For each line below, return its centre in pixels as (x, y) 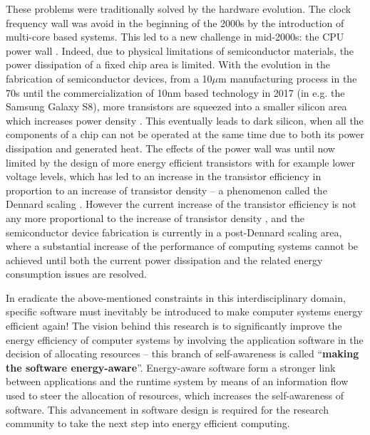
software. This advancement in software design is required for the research (167, 409)
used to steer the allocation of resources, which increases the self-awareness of (175, 395)
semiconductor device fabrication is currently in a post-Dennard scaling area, (174, 232)
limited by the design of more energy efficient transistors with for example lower (181, 162)
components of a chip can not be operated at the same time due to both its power (185, 134)
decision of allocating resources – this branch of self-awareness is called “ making (183, 353)
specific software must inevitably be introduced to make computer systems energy (184, 311)
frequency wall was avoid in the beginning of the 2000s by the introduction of (175, 22)
